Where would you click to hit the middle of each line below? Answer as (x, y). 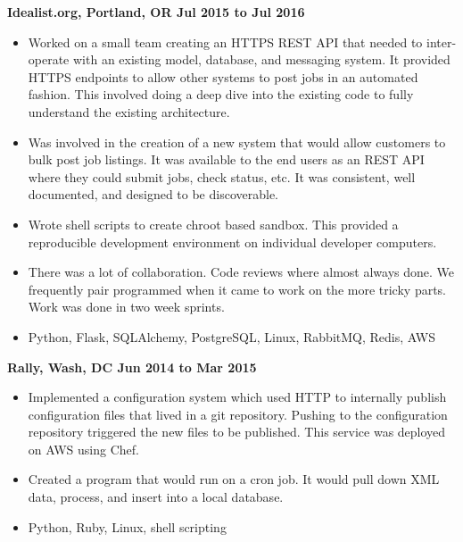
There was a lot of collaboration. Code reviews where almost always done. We (241, 272)
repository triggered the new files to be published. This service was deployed (237, 432)
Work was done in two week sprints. (126, 307)
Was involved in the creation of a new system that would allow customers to (237, 142)
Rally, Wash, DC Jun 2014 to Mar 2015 (132, 367)
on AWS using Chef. (83, 449)
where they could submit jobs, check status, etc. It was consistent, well (222, 176)
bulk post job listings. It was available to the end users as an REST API (226, 159)
